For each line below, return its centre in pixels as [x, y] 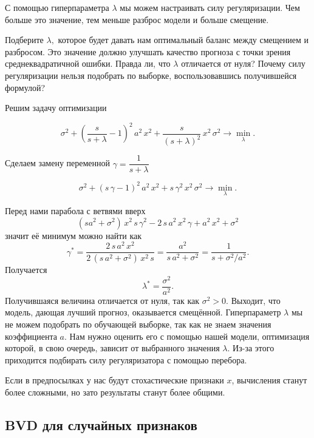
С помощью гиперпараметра [57, 7]
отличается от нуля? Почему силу [243, 63]
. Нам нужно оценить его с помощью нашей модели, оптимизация [187, 336]
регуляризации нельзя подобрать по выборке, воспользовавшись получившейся [151, 75]
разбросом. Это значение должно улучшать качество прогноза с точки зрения [148, 51]
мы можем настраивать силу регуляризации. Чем [210, 7]
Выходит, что [256, 300]
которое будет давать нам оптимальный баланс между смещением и [183, 40]
